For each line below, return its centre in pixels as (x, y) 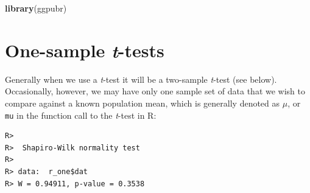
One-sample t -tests (85, 50)
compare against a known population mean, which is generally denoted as (143, 103)
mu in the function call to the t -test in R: (81, 115)
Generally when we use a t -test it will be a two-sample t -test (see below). (141, 79)
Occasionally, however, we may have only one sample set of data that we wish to (155, 91)
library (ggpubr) (36, 8)
